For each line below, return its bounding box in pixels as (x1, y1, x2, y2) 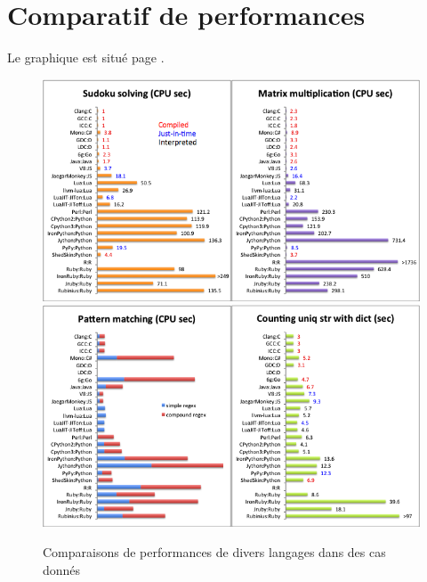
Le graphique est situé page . (7, 48, 165, 67)
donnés (43, 560, 81, 578)
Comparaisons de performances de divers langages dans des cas (43, 543, 386, 562)
